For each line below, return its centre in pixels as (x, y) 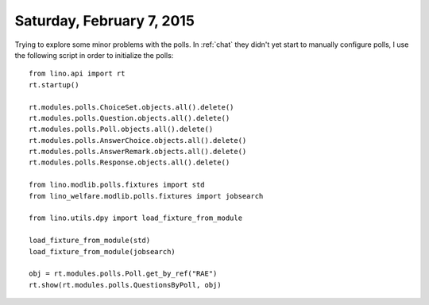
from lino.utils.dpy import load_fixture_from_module (135, 218)
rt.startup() (54, 85)
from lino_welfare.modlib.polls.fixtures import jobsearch (146, 196)
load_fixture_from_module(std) (90, 241)
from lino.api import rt (77, 74)
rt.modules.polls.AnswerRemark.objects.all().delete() (138, 152)
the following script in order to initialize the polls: (94, 55)
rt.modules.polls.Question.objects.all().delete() (129, 118)
